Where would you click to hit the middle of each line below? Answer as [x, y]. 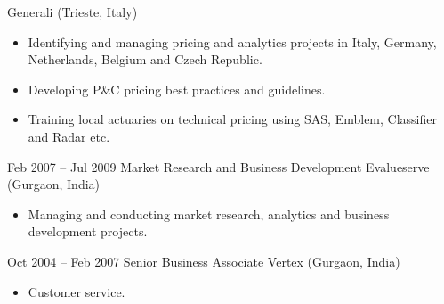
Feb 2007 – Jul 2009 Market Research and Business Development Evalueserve [218, 166]
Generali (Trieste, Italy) [73, 12]
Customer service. [77, 291]
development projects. [88, 231]
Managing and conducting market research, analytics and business [209, 214]
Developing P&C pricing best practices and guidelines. [177, 89]
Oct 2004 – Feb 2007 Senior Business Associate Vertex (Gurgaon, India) [204, 261]
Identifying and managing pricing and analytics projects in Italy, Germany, [232, 41]
